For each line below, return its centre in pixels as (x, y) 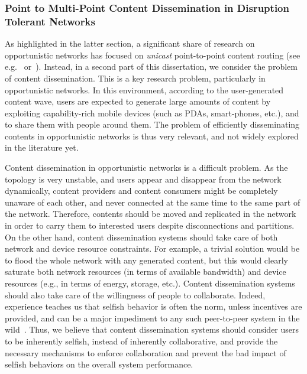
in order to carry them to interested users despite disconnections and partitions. (150, 225)
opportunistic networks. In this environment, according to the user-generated (144, 90)
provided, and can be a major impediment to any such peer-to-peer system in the (152, 318)
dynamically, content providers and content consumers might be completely (141, 191)
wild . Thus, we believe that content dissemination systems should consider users (152, 329)
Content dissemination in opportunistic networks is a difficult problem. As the (146, 168)
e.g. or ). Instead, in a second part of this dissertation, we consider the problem (151, 66)
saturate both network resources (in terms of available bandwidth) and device (146, 271)
